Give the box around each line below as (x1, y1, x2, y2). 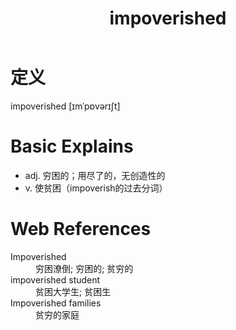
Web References (10, 218, 152, 241)
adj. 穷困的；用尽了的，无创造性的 (24, 169, 166, 181)
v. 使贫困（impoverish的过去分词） (24, 182, 168, 194)
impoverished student (10, 273, 101, 286)
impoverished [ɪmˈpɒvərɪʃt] (10, 100, 121, 112)
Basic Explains (10, 135, 134, 158)
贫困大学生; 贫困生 (35, 285, 112, 297)
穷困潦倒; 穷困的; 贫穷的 (35, 262, 134, 274)
